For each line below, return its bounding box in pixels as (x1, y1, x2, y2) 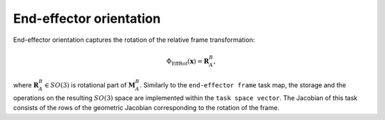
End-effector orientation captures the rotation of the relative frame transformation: (13, 36, 255, 44)
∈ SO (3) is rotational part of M (43, 80, 135, 89)
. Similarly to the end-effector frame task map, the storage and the (140, 80, 346, 89)
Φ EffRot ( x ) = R (166, 57, 210, 67)
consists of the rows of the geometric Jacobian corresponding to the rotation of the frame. (13, 104, 279, 112)
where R (13, 80, 39, 89)
